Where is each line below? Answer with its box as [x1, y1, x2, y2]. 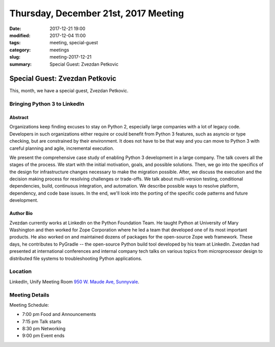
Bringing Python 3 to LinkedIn [9, 100, 85, 108]
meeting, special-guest [49, 40, 98, 46]
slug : [9, 54, 20, 60]
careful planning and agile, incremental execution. [9, 145, 115, 151]
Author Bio [9, 210, 33, 217]
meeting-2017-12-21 [49, 54, 92, 60]
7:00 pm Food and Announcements [22, 311, 96, 317]
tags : [9, 40, 21, 46]
